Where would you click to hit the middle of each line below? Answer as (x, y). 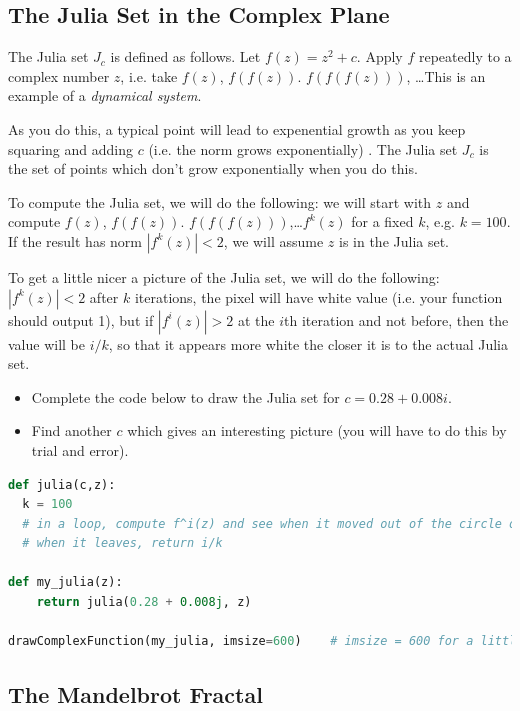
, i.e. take (149, 75)
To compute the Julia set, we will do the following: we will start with (220, 201)
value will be (46, 343)
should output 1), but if (81, 319)
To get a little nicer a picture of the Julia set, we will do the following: (224, 276)
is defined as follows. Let (185, 56)
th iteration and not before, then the (396, 319)
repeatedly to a (465, 56)
